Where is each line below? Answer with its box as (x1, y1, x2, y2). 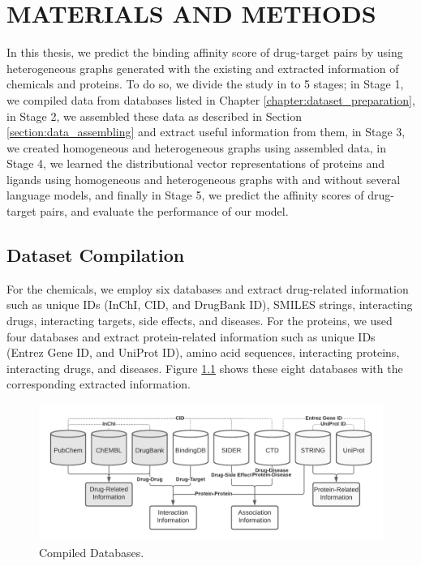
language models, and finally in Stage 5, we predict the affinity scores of (6, 187, 364, 204)
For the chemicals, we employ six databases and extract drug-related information (6, 280, 409, 297)
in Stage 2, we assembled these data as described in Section (6, 107, 302, 124)
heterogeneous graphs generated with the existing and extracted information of (6, 59, 399, 76)
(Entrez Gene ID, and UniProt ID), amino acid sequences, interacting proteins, (6, 344, 400, 361)
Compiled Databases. (39, 543, 144, 560)
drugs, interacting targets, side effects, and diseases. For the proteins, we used (6, 312, 393, 329)
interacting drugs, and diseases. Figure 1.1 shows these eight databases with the (6, 359, 403, 376)
